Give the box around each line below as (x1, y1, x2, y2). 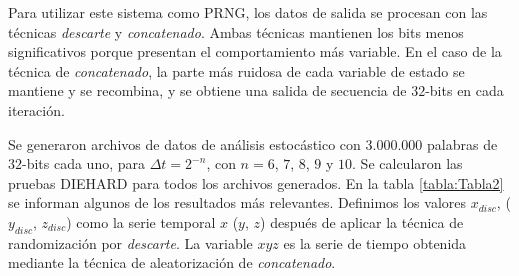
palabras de (427, 133, 498, 154)
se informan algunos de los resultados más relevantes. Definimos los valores (8, 192, 467, 213)
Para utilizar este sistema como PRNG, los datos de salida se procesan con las (8, 2, 488, 22)
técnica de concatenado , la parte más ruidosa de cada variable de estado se (8, 60, 465, 81)
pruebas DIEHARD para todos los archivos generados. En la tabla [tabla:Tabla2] (8, 172, 504, 193)
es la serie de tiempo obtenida (283, 232, 467, 253)
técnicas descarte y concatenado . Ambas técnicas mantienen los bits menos (8, 21, 464, 42)
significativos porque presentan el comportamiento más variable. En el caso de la (8, 41, 502, 62)
